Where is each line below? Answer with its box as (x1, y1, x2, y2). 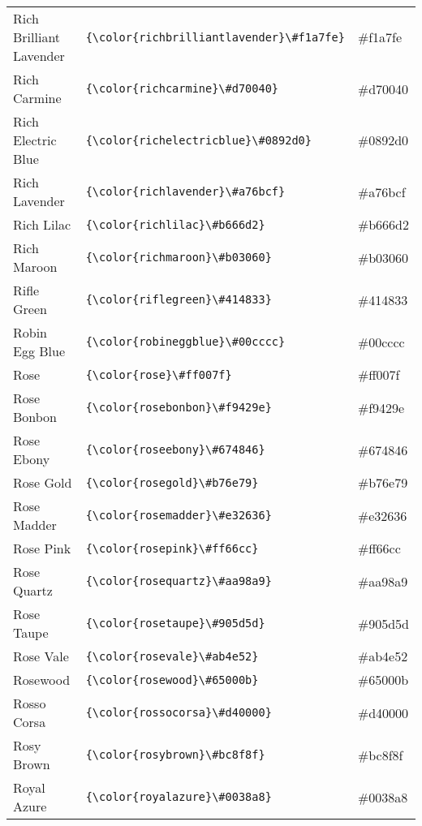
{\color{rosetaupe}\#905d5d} (85, 617, 265, 630)
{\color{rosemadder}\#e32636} (85, 509, 272, 522)
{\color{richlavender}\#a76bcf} (85, 185, 286, 198)
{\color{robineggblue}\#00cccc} (85, 335, 286, 348)
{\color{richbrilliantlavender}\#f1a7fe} (85, 30, 345, 44)
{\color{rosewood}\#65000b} (85, 673, 259, 686)
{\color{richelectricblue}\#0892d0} (85, 133, 312, 147)
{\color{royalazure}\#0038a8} (85, 790, 272, 803)
